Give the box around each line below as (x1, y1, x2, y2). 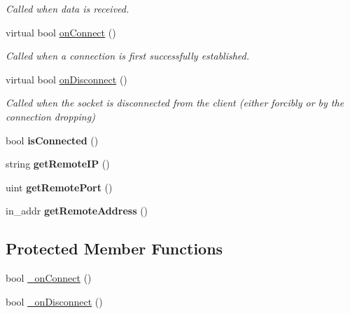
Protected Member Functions (6, 238, 223, 259)
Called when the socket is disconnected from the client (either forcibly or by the (6, 95, 344, 110)
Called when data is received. (6, 1, 129, 15)
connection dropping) (6, 109, 95, 123)
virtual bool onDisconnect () (6, 71, 127, 86)
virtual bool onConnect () (6, 25, 116, 39)
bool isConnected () (6, 132, 99, 147)
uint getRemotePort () (6, 179, 113, 194)
